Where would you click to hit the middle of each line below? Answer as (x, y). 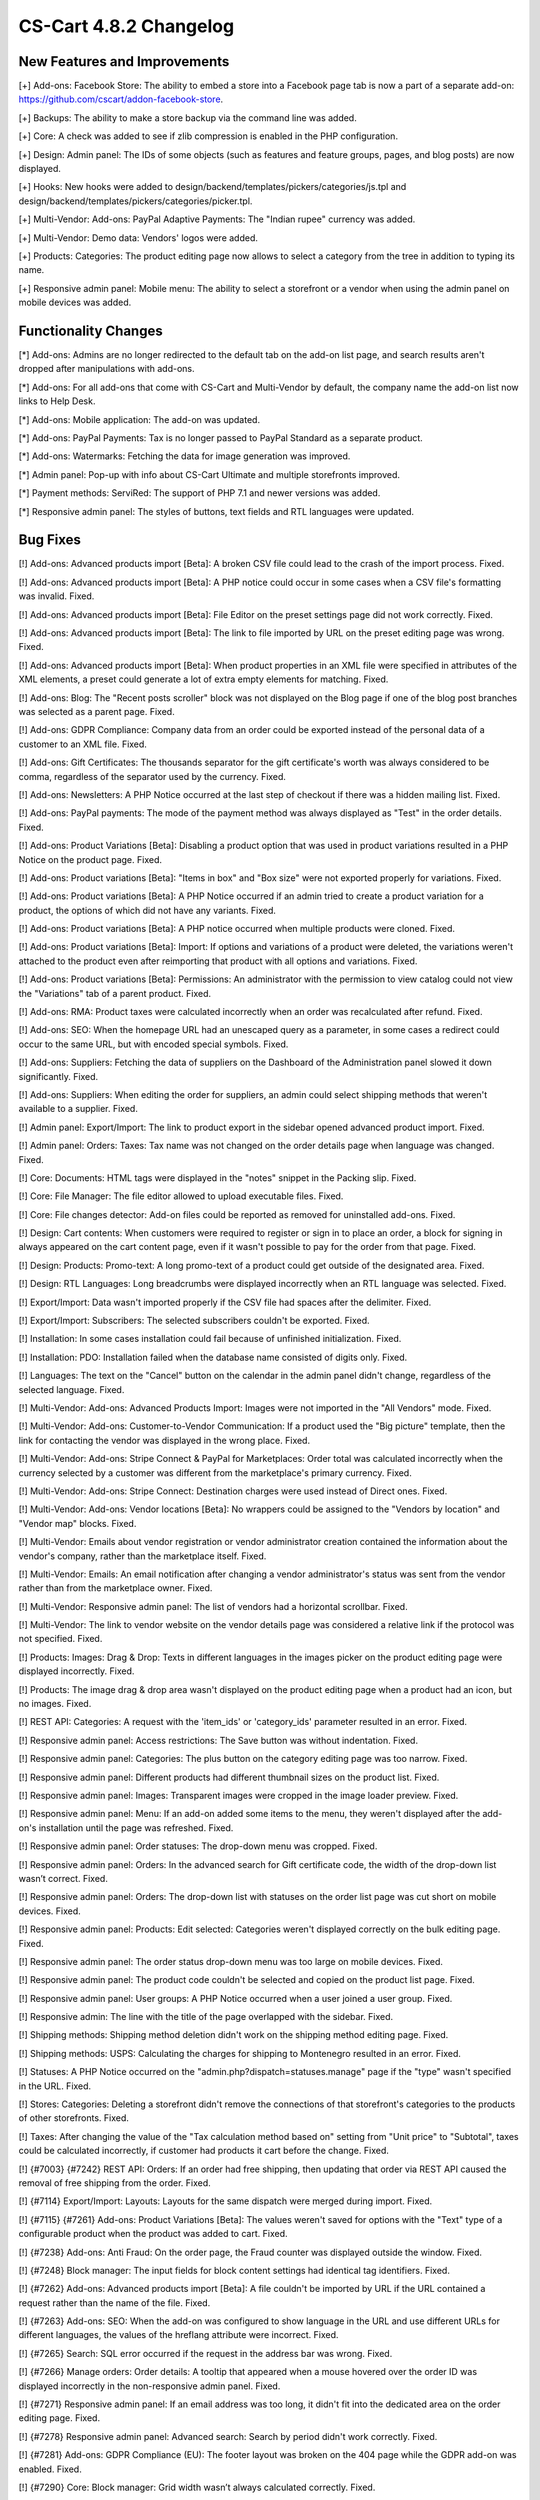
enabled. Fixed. (50, 2469)
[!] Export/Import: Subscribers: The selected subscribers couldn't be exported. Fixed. (194, 1321)
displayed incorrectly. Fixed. (76, 1671)
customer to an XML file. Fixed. (82, 744)
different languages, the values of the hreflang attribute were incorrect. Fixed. (178, 2335)
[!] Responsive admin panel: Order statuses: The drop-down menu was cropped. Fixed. (198, 1846)
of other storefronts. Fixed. (74, 2118)
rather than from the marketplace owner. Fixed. (115, 1588)
